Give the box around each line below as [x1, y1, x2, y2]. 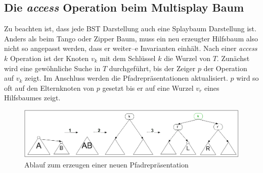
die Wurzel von [164, 52, 210, 63]
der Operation [203, 63, 247, 73]
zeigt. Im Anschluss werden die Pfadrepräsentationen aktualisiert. [25, 73, 228, 83]
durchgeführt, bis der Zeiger [109, 63, 196, 73]
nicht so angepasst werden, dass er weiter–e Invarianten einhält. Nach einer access [4, 43, 257, 53]
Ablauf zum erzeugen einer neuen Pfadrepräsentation [24, 159, 189, 169]
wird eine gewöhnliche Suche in [4, 63, 101, 73]
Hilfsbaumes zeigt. [4, 92, 61, 103]
